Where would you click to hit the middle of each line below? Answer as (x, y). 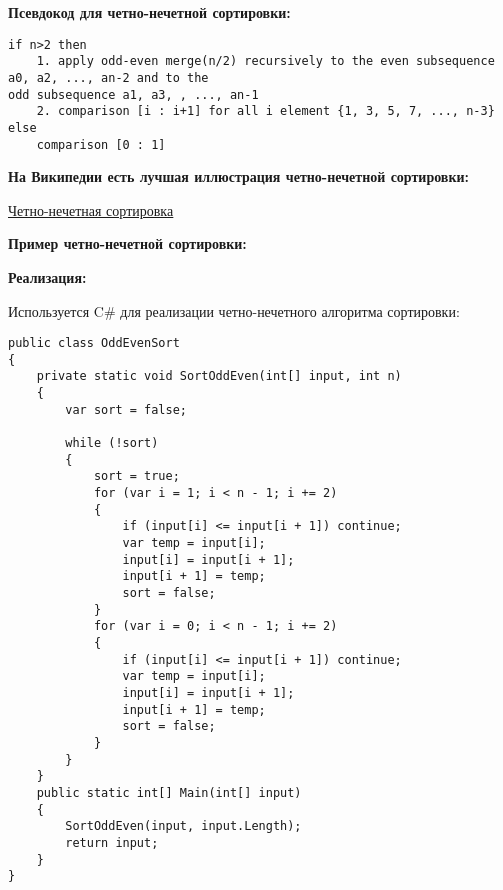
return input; (112, 842)
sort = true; (136, 476)
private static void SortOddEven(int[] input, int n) (219, 376)
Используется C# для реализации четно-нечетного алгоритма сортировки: (234, 310)
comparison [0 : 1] (101, 144)
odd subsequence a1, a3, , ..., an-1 (133, 94)
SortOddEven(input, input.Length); (183, 826)
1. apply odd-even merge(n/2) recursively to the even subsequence (265, 61)
